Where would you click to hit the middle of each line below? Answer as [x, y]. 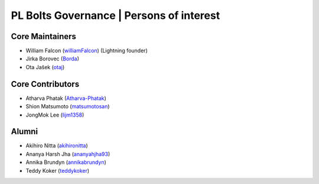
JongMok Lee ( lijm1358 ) [55, 115]
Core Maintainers [44, 36]
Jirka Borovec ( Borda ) [53, 59]
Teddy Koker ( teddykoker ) [58, 170]
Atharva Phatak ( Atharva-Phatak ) [66, 98]
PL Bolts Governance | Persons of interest [115, 15]
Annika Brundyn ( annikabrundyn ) [66, 162]
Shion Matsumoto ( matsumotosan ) [68, 106]
